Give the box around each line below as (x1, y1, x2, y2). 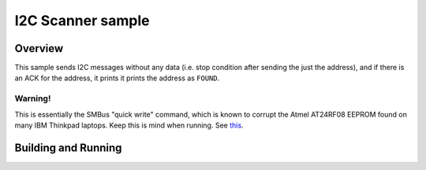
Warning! (14, 93, 51, 104)
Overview (14, 42, 64, 55)
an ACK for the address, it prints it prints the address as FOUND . (14, 73, 220, 83)
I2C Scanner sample (14, 12, 150, 29)
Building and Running (14, 141, 122, 154)
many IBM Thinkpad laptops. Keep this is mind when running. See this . (14, 120, 244, 130)
